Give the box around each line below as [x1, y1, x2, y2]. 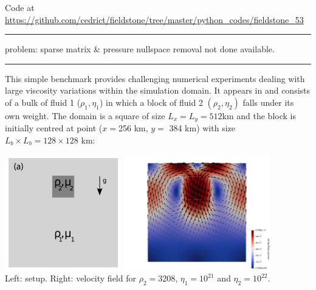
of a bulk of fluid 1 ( [5, 95, 81, 108]
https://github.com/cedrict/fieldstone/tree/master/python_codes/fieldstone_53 [5, 13, 304, 26]
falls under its [242, 95, 294, 108]
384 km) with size [169, 122, 235, 134]
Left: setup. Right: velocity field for [5, 272, 136, 285]
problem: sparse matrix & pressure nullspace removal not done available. [5, 43, 275, 55]
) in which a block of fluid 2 [99, 95, 203, 108]
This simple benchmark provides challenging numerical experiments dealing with [5, 72, 305, 85]
